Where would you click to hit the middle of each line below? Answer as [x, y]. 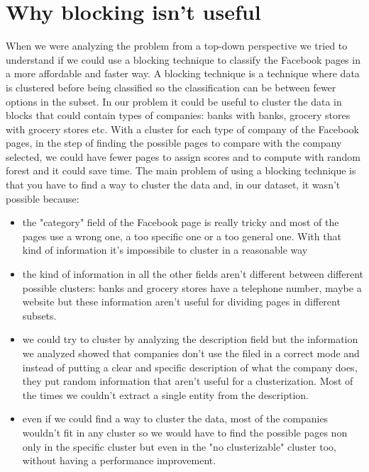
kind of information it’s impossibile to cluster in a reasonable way [165, 250]
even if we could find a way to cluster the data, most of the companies [175, 418]
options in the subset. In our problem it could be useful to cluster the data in [174, 101]
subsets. [39, 315]
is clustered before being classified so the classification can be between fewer [171, 87]
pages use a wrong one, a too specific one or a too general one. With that [182, 236]
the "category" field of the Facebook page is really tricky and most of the [181, 222]
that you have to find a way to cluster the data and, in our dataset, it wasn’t [173, 185]
